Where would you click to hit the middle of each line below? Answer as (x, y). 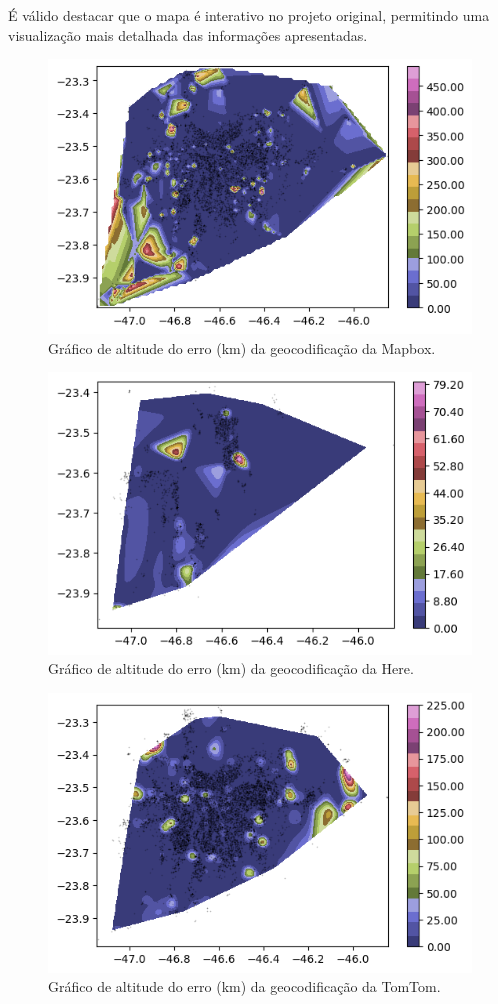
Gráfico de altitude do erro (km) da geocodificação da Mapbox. (242, 347)
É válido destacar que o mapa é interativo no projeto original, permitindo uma (249, 15)
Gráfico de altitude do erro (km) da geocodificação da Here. (231, 668)
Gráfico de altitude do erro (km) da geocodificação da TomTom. (244, 986)
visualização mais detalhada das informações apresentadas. (188, 34)
